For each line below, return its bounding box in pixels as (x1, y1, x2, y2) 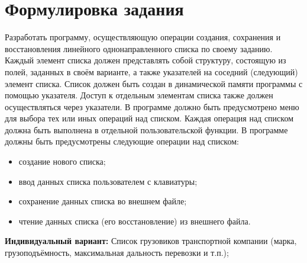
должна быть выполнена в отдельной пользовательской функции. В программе (5, 123, 288, 136)
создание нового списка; (18, 155, 106, 168)
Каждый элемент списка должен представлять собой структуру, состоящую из (5, 54, 286, 66)
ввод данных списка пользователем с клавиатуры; (18, 175, 198, 187)
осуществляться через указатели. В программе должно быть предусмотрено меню (5, 100, 299, 113)
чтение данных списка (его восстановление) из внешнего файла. (18, 214, 251, 227)
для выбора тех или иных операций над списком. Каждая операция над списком (5, 112, 293, 124)
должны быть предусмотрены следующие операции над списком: (5, 135, 239, 147)
